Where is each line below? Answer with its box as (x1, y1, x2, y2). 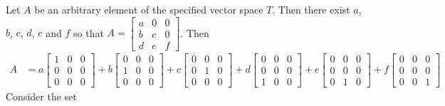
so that (73, 25, 104, 40)
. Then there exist (272, 2, 350, 16)
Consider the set (6, 88, 77, 103)
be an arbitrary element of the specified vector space (34, 2, 263, 16)
